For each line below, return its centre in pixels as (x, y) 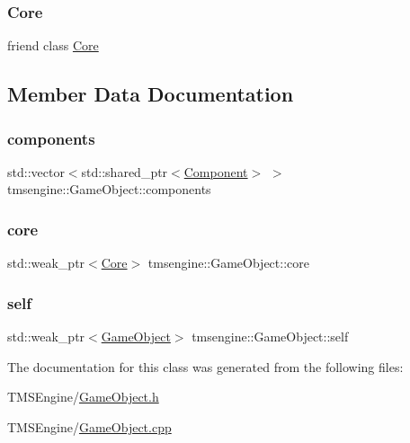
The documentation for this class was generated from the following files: (205, 366)
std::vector (36, 171)
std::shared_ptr (125, 171)
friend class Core (53, 45)
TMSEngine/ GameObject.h (83, 397)
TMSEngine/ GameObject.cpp (89, 426)
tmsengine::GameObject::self (270, 337)
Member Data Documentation (151, 94)
